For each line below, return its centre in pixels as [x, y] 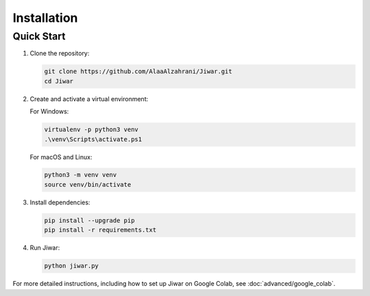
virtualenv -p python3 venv [91, 130]
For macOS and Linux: [61, 157]
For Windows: [49, 111]
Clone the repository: [60, 53]
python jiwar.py [72, 266]
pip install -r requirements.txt [100, 230]
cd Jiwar [59, 81]
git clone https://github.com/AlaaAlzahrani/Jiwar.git [138, 71]
